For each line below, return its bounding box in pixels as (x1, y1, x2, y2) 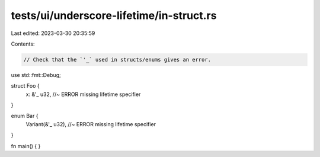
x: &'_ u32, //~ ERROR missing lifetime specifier (25, 91, 141, 98)
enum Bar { (11, 113, 39, 120)
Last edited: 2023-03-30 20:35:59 (11, 30, 95, 37)
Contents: (11, 40, 35, 47)
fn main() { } (11, 142, 41, 149)
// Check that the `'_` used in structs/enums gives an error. (23, 56, 212, 63)
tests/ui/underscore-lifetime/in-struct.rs (11, 9, 217, 22)
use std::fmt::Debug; (11, 71, 62, 78)
